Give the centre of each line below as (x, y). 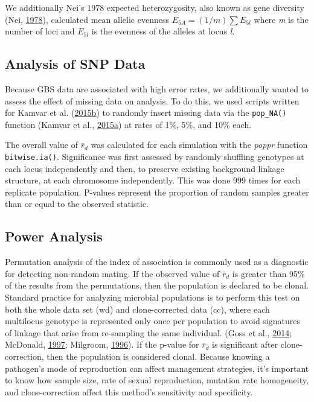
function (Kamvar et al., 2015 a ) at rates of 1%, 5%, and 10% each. (128, 124)
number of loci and (40, 31)
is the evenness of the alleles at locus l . (163, 31)
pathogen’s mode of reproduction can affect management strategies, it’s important (157, 368)
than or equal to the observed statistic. (77, 204)
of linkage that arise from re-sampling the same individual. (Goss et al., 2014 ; (149, 332)
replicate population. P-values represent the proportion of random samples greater (157, 192)
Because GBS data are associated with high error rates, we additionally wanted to (157, 88)
